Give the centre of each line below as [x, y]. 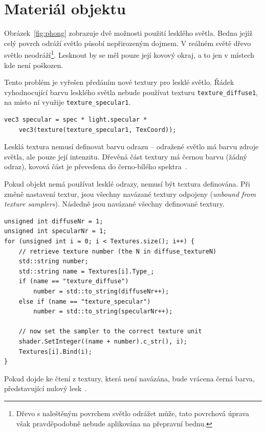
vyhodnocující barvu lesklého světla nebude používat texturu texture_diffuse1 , [131, 92]
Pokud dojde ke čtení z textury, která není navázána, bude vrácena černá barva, [129, 378]
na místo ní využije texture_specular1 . [68, 102]
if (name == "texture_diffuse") [74, 281]
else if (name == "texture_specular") [85, 301]
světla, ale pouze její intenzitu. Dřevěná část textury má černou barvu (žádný [126, 156]
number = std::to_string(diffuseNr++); [101, 291]
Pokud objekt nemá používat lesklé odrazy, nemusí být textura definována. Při [127, 184]
